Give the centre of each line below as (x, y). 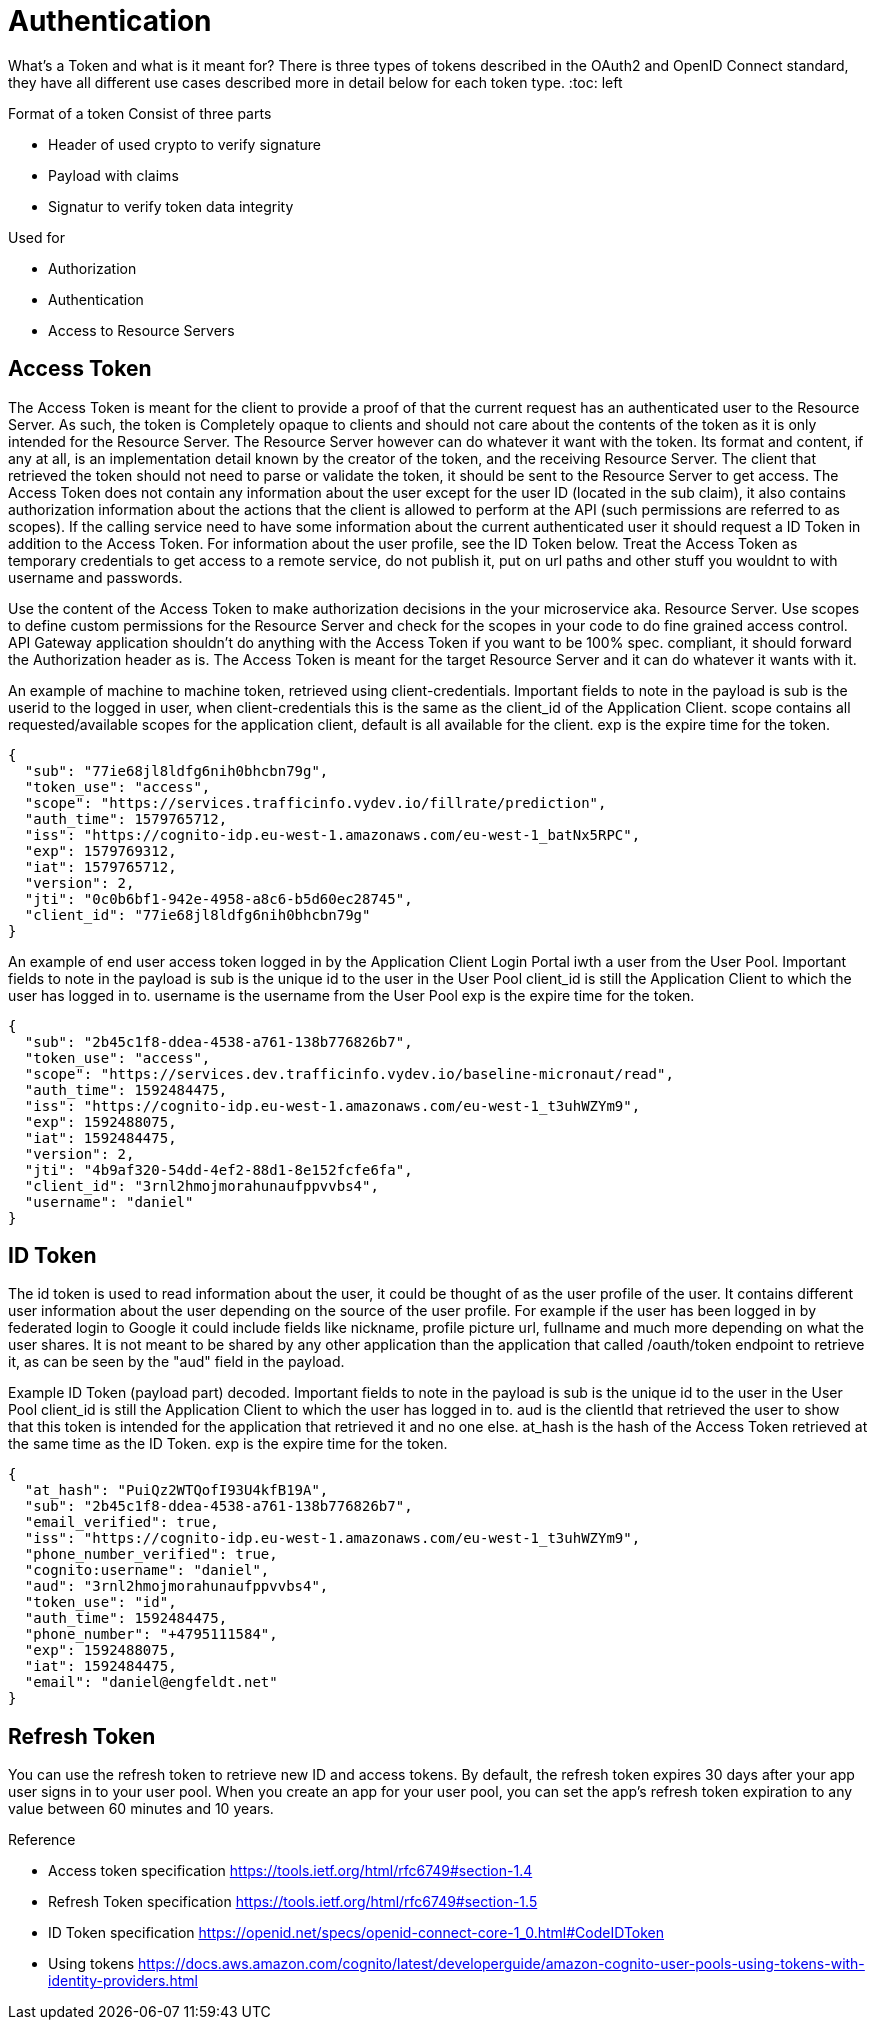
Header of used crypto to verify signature (184, 144)
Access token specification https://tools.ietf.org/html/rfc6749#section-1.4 (290, 1871)
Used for (36, 237)
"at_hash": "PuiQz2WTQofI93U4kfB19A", (176, 1490)
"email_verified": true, (121, 1522)
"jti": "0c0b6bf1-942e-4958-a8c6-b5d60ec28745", (218, 898)
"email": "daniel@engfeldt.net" (151, 1682)
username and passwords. (95, 577)
